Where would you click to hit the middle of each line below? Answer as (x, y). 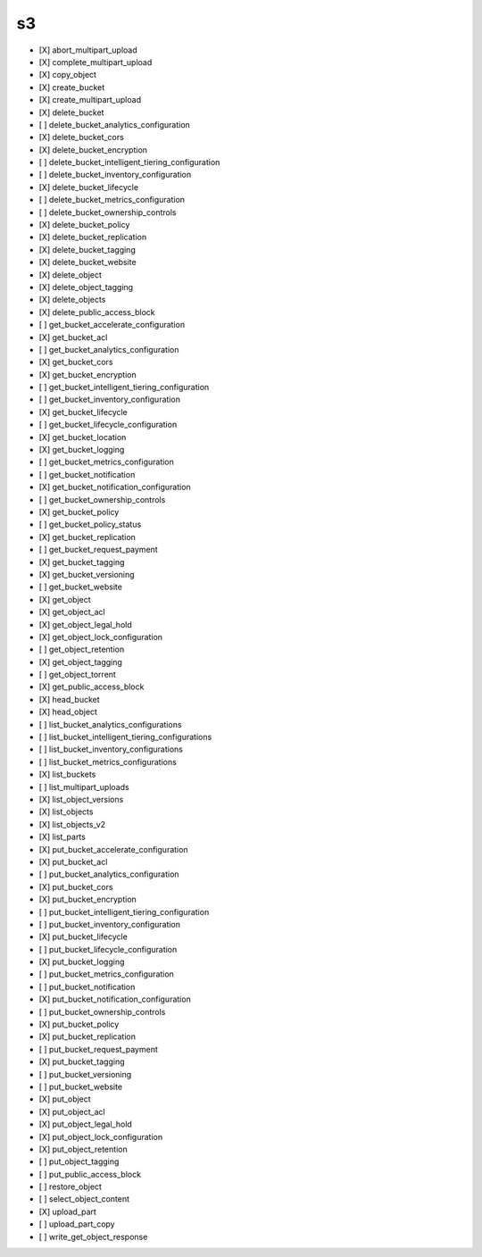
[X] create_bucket (72, 87)
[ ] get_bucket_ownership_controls (102, 499)
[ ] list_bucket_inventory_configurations (111, 749)
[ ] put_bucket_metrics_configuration (106, 974)
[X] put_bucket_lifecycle (83, 937)
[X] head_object (68, 712)
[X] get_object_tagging (80, 662)
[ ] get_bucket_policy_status (90, 524)
